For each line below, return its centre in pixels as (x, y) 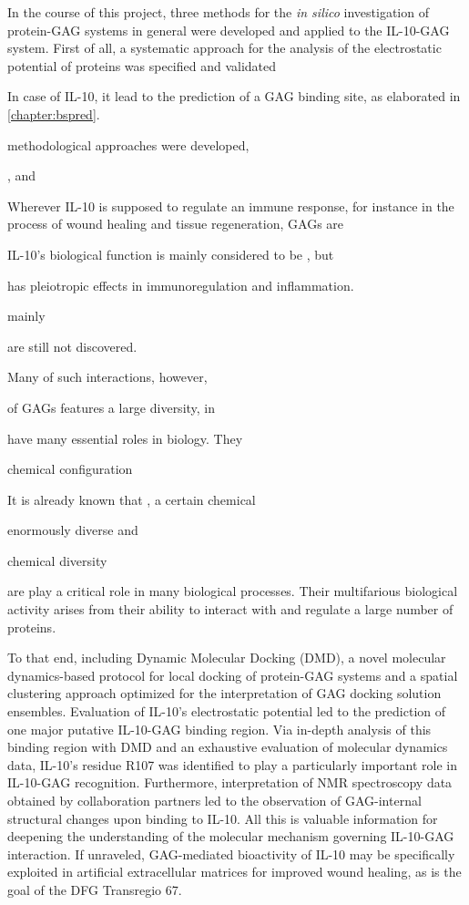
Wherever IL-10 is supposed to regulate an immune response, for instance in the (231, 206)
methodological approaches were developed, (128, 144)
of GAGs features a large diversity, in (112, 407)
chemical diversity (57, 560)
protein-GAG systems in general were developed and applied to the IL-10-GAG (229, 30)
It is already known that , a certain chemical (132, 499)
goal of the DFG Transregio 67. (95, 889)
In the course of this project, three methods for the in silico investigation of (218, 12)
